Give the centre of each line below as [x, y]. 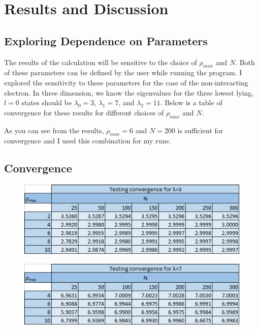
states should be [47, 102]
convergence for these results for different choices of [84, 112]
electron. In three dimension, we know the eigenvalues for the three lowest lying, [129, 92]
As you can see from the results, [54, 130]
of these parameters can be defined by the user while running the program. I [123, 72]
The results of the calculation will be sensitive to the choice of [101, 62]
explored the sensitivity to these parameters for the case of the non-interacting [126, 82]
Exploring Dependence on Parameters [106, 40]
